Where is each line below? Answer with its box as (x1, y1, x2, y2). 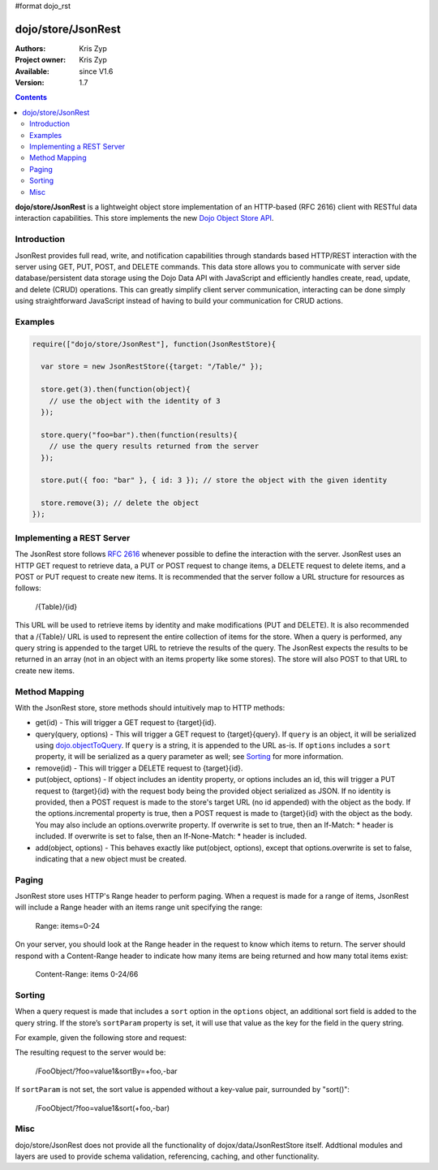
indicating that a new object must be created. (35, 853, 187, 864)
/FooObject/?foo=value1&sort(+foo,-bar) (35, 1103, 170, 1112)
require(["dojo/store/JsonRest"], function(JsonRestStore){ (32, 339, 277, 348)
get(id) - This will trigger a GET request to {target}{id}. (35, 718, 217, 727)
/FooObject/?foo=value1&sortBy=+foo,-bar (35, 1066, 178, 1076)
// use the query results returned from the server (49, 442, 260, 451)
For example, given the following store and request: (15, 1032, 187, 1043)
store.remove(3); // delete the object (41, 499, 200, 507)
